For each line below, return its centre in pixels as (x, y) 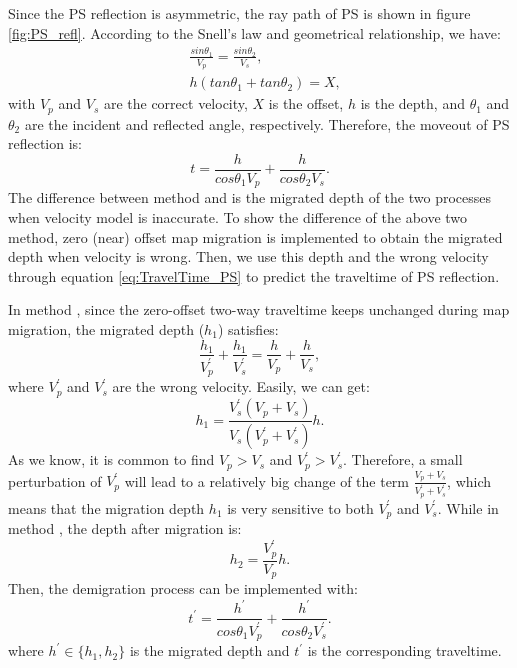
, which (469, 480)
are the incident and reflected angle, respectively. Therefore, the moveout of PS (267, 123)
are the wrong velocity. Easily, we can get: (241, 386)
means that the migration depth (106, 507)
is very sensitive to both (300, 507)
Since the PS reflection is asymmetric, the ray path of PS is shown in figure (239, 13)
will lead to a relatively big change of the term (267, 480)
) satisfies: (248, 328)
